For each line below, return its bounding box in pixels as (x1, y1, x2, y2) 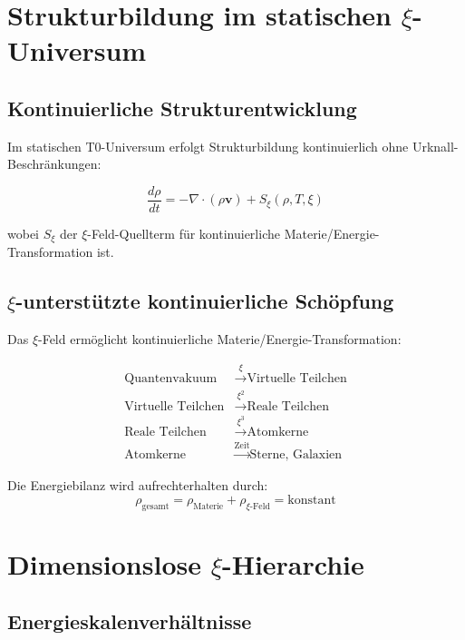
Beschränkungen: (7, 154, 102, 173)
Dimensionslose (7, 545, 201, 582)
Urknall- (412, 136, 459, 155)
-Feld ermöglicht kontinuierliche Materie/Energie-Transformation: (38, 330, 402, 349)
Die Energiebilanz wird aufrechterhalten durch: (7, 476, 268, 495)
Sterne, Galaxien (249, 448, 343, 462)
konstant (287, 493, 336, 507)
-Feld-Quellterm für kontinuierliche (87, 224, 280, 243)
